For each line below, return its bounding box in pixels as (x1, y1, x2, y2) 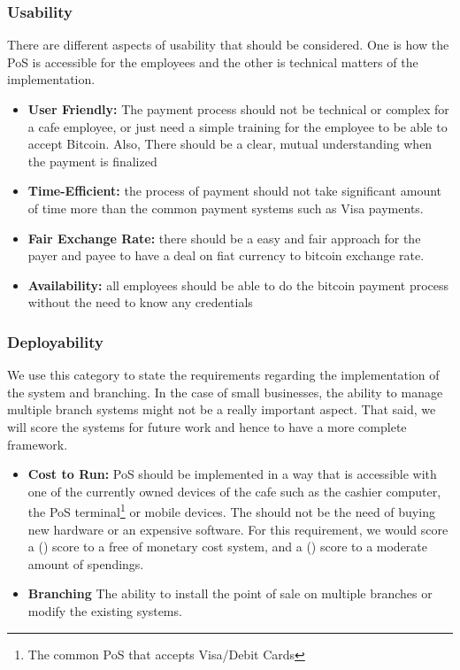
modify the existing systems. (27, 601, 182, 620)
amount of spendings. (27, 554, 144, 573)
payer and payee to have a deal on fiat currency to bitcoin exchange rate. (27, 246, 425, 265)
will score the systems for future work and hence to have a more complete (7, 417, 407, 435)
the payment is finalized (27, 151, 157, 170)
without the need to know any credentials (27, 293, 253, 312)
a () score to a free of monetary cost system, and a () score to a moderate (27, 537, 428, 556)
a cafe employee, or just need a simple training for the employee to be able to (27, 117, 448, 135)
